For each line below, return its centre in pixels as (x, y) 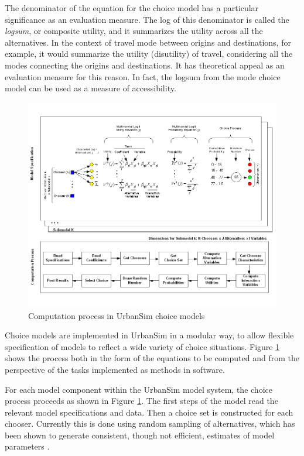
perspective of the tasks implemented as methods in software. (115, 369)
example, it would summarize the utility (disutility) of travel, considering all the (149, 54)
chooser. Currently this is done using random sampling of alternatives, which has (150, 424)
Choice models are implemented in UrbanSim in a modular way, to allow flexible (149, 335)
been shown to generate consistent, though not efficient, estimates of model (140, 435)
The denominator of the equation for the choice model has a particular (132, 8)
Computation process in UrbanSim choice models (117, 315)
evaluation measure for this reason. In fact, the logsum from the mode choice (143, 76)
